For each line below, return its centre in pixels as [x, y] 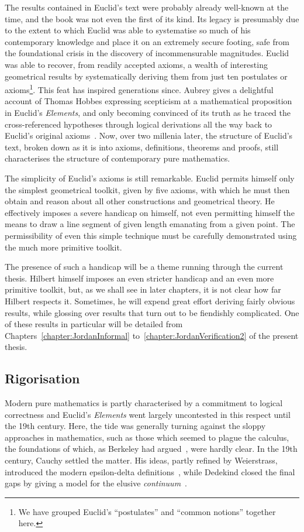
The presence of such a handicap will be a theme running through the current [144, 267]
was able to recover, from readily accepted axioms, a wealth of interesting [136, 64]
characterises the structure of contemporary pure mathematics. [118, 158]
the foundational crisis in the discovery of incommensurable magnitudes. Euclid [147, 53]
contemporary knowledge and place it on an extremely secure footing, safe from [147, 41]
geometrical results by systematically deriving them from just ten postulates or [146, 76]
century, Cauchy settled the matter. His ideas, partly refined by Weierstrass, [141, 460]
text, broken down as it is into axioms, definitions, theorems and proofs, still [142, 147]
